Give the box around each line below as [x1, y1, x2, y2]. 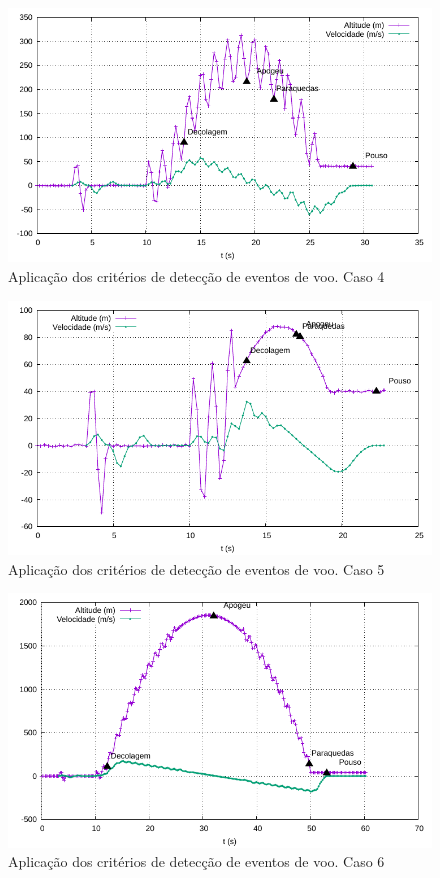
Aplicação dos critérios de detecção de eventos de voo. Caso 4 [8, 265, 385, 286]
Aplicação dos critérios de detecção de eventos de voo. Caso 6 [8, 851, 385, 872]
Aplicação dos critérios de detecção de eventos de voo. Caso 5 [8, 558, 385, 579]
